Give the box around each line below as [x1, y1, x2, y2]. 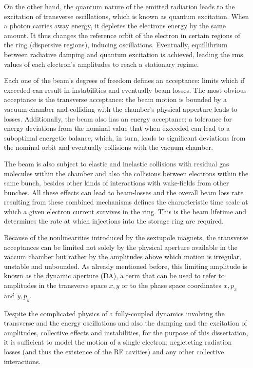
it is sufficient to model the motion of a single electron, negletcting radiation [4, 337, 232, 347]
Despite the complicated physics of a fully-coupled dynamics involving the [4, 308, 225, 318]
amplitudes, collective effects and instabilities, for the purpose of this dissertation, [4, 327, 248, 337]
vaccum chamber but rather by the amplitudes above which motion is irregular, [4, 251, 241, 262]
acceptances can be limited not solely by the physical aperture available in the [4, 242, 238, 252]
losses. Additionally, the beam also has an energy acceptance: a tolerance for [4, 113, 232, 123]
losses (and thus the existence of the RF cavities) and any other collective [4, 347, 224, 356]
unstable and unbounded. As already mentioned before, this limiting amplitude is [4, 261, 247, 271]
